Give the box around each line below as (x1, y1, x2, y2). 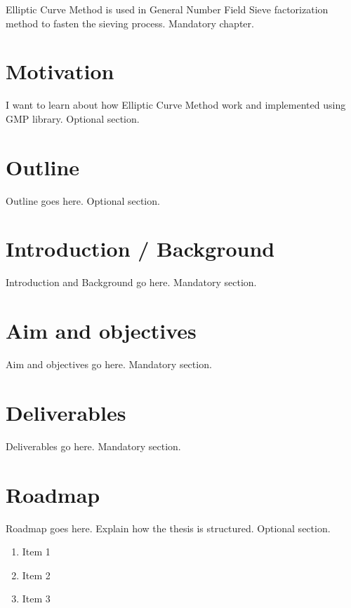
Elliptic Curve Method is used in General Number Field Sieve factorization (6, 2, 329, 16)
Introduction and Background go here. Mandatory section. (6, 275, 257, 290)
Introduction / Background (6, 234, 275, 263)
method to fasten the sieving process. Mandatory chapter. (6, 15, 254, 30)
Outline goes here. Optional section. (6, 193, 160, 208)
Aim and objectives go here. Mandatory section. (6, 357, 212, 372)
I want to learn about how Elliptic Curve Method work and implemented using (6, 97, 346, 112)
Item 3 (22, 591, 51, 606)
